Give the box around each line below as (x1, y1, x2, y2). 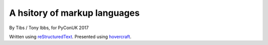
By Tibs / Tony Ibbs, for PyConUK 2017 (9, 25, 89, 31)
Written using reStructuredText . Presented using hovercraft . (9, 34, 132, 40)
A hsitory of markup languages (9, 7, 140, 18)
